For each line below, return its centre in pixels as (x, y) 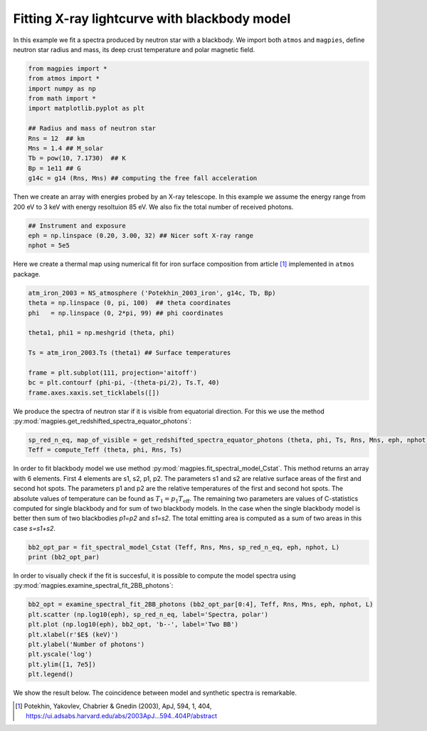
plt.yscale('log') (60, 654)
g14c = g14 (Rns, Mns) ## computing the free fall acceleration (143, 178)
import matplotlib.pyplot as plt (86, 108)
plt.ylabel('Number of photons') (86, 644)
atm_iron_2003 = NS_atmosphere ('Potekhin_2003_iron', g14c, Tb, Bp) (152, 293)
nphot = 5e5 (49, 245)
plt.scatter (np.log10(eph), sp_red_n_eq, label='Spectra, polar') (148, 614)
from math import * (62, 99)
